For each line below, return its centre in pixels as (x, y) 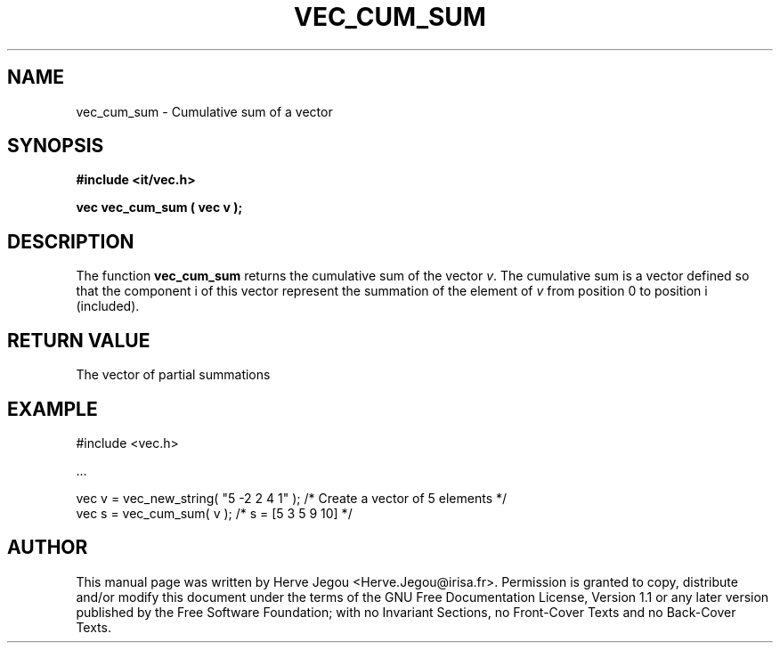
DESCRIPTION (71, 241)
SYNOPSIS (56, 146)
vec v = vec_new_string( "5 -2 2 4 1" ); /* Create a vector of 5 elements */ (292, 498)
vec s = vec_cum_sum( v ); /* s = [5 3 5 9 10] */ (214, 513)
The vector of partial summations (173, 375)
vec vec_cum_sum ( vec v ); (159, 207)
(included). (108, 306)
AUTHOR (48, 548)
